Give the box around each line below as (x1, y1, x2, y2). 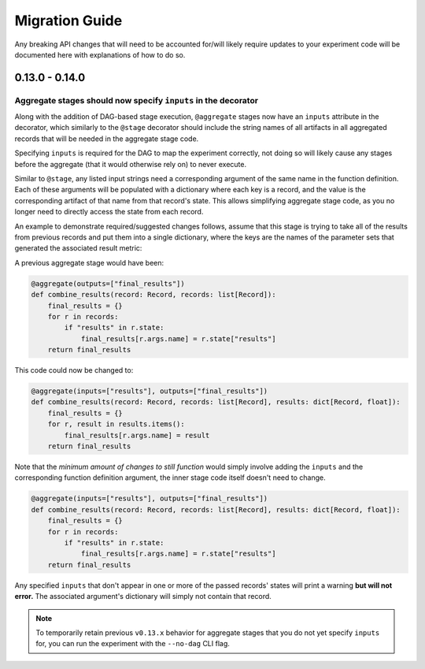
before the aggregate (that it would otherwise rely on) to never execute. (14, 159, 247, 169)
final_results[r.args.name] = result (64, 430, 210, 440)
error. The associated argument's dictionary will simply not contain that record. (14, 592, 272, 601)
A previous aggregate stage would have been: (14, 258, 164, 267)
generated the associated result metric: (14, 243, 142, 253)
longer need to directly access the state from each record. (14, 207, 204, 217)
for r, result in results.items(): (47, 420, 185, 429)
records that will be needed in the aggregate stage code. (14, 134, 199, 143)
